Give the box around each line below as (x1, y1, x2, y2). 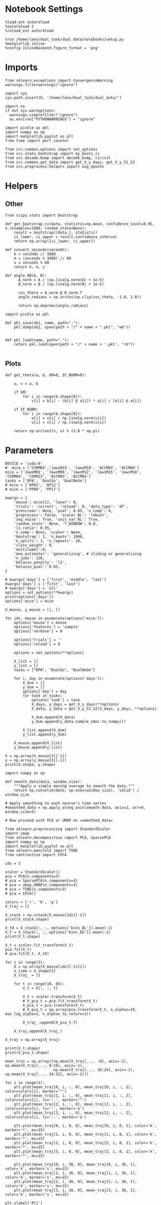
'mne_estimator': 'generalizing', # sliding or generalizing (14, 551, 141, 556)
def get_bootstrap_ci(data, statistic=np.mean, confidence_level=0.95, (5, 221, 155, 227)
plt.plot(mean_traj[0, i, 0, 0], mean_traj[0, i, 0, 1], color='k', (14, 1123, 157, 1128)
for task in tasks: (23, 693, 63, 698)
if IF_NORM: (14, 407, 38, 412)
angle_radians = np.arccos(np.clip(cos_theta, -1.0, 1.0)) (18, 294, 141, 299)
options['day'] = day (23, 689, 67, 694)
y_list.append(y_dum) (23, 732, 67, 737)
